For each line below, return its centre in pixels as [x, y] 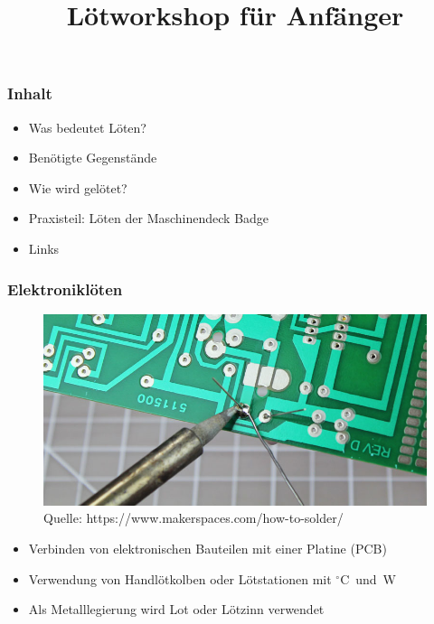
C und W [368, 578]
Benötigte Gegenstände [93, 158]
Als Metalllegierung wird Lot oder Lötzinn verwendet [176, 609]
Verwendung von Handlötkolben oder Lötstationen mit [180, 578]
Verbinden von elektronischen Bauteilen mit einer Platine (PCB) [208, 549]
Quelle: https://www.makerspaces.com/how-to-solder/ [193, 518]
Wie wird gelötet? [78, 187]
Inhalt [30, 93]
